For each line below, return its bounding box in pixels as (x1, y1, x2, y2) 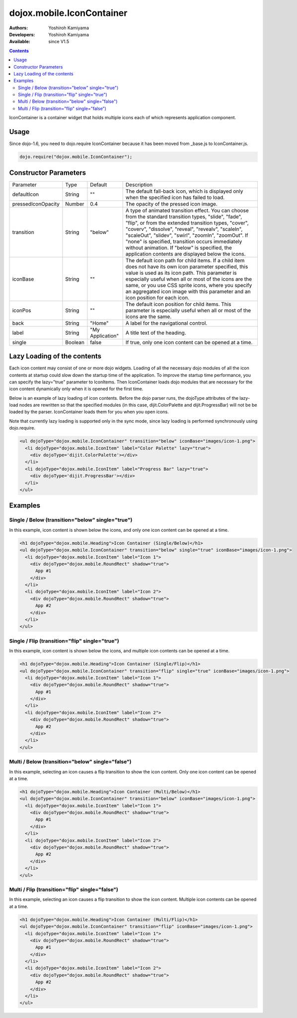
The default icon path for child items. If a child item (125, 257, 245, 264)
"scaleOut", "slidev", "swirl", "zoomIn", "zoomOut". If (125, 231, 248, 238)
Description (125, 181, 153, 188)
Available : (9, 39, 31, 45)
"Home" (90, 319, 109, 326)
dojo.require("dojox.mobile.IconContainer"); (19, 154, 133, 160)
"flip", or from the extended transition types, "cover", (125, 219, 249, 226)
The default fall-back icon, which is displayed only (125, 188, 243, 195)
